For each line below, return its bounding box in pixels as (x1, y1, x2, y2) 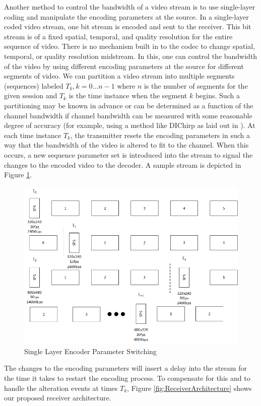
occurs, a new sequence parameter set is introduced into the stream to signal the (4, 149, 253, 160)
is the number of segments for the (144, 80, 248, 91)
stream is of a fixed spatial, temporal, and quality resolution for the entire (4, 31, 233, 41)
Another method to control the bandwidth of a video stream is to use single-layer (4, 2, 255, 12)
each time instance (4, 129, 61, 140)
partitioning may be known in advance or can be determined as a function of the (4, 100, 253, 110)
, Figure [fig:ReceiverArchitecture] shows (127, 382, 252, 393)
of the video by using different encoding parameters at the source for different (4, 60, 244, 71)
